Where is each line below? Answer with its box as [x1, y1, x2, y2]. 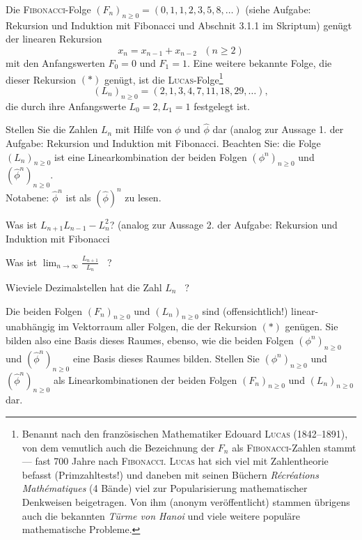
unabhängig [6, 319, 55, 334]
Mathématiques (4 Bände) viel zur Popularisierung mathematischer [22, 481, 308, 495]
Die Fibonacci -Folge [6, 2, 91, 16]
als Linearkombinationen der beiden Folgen [53, 372, 237, 387]
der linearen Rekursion [6, 31, 102, 46]
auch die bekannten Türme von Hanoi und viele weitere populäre [22, 508, 301, 523]
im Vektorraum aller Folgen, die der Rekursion [58, 319, 257, 334]
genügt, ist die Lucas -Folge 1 [104, 70, 223, 86]
